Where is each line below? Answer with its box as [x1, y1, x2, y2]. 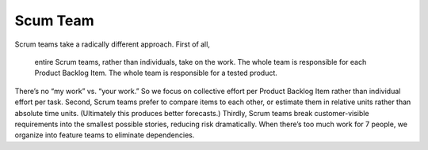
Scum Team [14, 12, 94, 29]
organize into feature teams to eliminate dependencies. [14, 130, 195, 140]
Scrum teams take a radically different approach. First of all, [14, 39, 210, 49]
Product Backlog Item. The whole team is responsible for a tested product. [34, 68, 277, 78]
